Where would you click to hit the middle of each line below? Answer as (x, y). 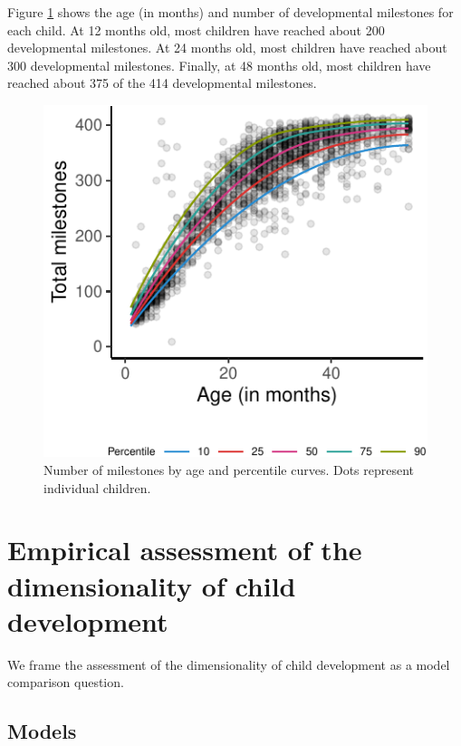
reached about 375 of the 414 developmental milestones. (162, 83)
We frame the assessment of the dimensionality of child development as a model (229, 664)
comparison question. (66, 682)
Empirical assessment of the (185, 550)
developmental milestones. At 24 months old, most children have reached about (227, 48)
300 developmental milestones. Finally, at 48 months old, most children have (219, 65)
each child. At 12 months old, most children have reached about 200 (196, 29)
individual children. (97, 487)
